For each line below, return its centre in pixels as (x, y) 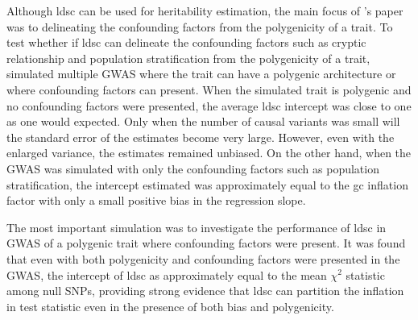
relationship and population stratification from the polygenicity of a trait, (188, 58)
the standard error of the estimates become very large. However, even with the (201, 137)
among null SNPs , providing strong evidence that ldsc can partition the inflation (205, 291)
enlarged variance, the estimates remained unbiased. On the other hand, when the (209, 153)
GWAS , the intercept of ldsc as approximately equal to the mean (167, 274)
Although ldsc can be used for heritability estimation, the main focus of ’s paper (205, 10)
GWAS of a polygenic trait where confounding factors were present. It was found (206, 243)
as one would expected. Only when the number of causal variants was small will (203, 121)
